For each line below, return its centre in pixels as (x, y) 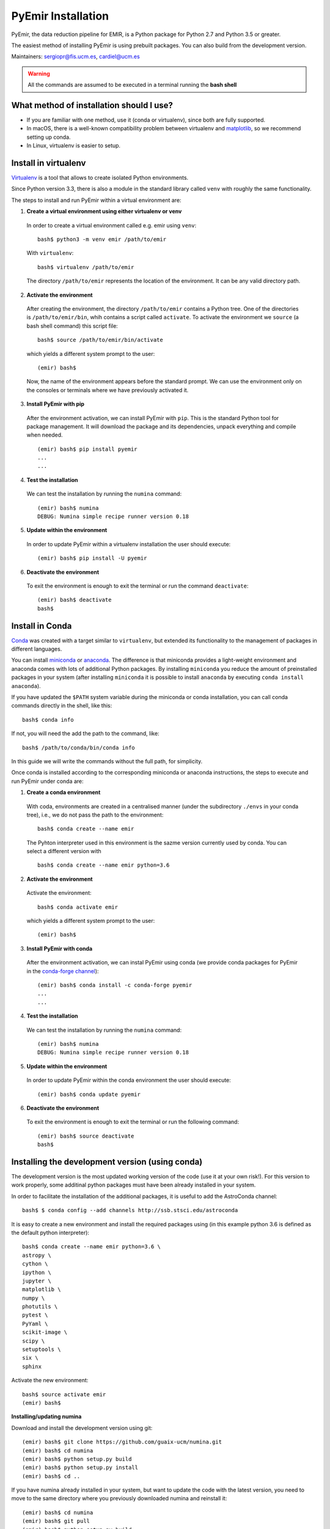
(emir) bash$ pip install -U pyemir (92, 558)
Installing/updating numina (46, 1416)
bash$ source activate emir (64, 1394)
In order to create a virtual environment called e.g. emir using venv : (112, 225)
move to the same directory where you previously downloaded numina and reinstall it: (119, 1498)
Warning (39, 73)
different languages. (37, 649)
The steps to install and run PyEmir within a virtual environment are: (96, 200)
